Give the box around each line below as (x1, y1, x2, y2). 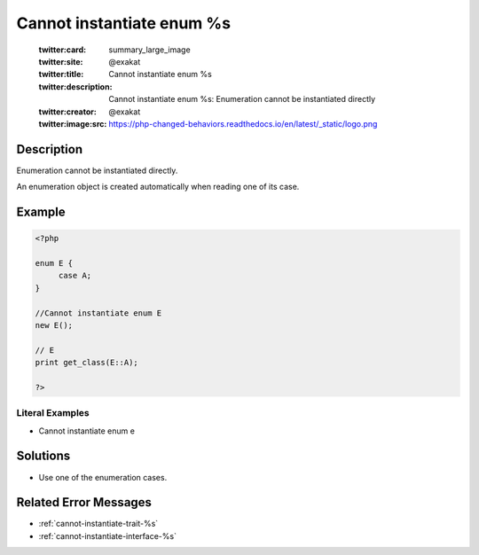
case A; (58, 270, 92, 281)
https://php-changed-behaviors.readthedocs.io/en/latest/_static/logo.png (108, 118, 378, 129)
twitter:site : (38, 56, 83, 66)
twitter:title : (38, 69, 84, 80)
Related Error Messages (16, 495, 153, 510)
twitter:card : (38, 44, 87, 55)
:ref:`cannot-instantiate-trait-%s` (38, 519, 159, 529)
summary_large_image (108, 44, 191, 55)
